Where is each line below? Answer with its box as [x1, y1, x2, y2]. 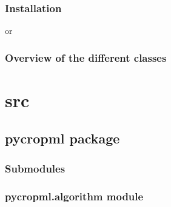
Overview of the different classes [5, 50, 167, 65]
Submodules [5, 160, 65, 176]
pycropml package [5, 129, 120, 148]
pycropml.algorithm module [5, 188, 144, 203]
